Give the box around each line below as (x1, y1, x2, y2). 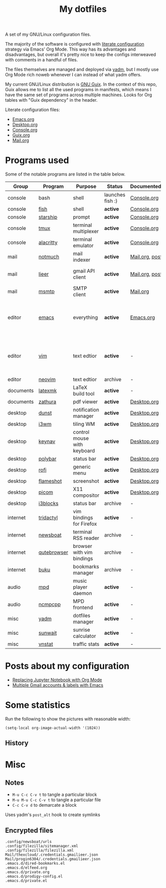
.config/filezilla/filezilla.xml (5, 848, 74, 853)
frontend (73, 604, 93, 611)
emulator (73, 242, 94, 249)
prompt (73, 214, 90, 221)
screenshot (73, 477, 99, 484)
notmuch (39, 253, 59, 260)
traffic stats (73, 641, 100, 648)
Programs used (5, 155, 69, 166)
